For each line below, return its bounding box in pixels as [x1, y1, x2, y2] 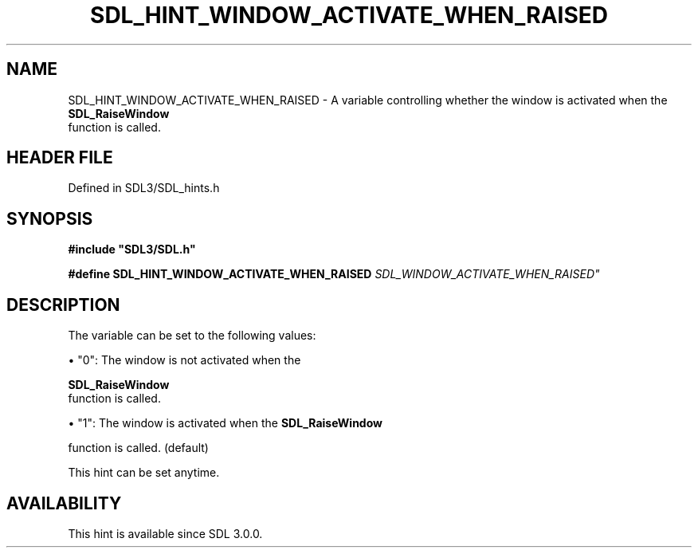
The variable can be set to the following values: [68, 328, 316, 343]
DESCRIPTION [6, 294, 120, 315]
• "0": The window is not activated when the [68, 353, 301, 367]
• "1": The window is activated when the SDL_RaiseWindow [68, 416, 382, 430]
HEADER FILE [6, 147, 113, 168]
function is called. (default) [68, 441, 209, 455]
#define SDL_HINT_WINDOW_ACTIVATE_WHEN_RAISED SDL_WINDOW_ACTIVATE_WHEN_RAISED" [68, 267, 600, 281]
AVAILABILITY [6, 493, 122, 513]
